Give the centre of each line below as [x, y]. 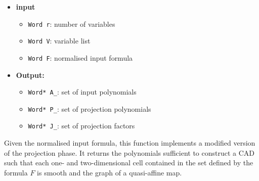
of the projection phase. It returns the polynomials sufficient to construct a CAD [129, 152]
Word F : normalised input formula [80, 57]
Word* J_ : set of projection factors [81, 126]
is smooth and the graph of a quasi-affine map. [110, 172]
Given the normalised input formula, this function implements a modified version [130, 143]
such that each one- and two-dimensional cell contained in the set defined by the [129, 163]
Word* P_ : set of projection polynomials [90, 108]
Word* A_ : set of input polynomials [82, 92]
